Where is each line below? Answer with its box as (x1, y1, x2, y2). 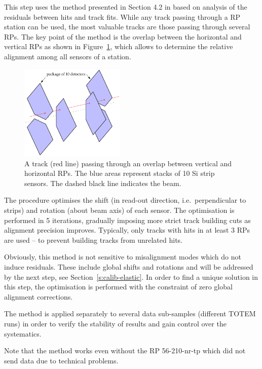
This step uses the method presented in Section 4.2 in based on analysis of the (4, 2, 247, 12)
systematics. (4, 328, 42, 339)
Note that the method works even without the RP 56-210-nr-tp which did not (4, 345, 246, 356)
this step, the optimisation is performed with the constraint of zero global (4, 281, 233, 292)
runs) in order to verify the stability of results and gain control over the (4, 318, 227, 328)
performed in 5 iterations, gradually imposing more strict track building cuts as (4, 214, 251, 225)
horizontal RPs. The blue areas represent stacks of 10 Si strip (24, 168, 215, 178)
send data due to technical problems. (4, 355, 119, 365)
